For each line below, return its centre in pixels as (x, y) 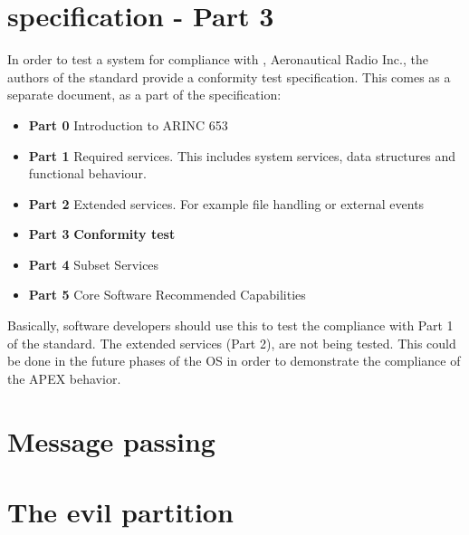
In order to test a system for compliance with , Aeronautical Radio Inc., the (218, 59)
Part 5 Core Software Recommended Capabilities (167, 295)
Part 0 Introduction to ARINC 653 (128, 124)
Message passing (111, 440)
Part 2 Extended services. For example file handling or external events (226, 203)
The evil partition (120, 511)
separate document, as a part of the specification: (144, 95)
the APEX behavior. (64, 378)
